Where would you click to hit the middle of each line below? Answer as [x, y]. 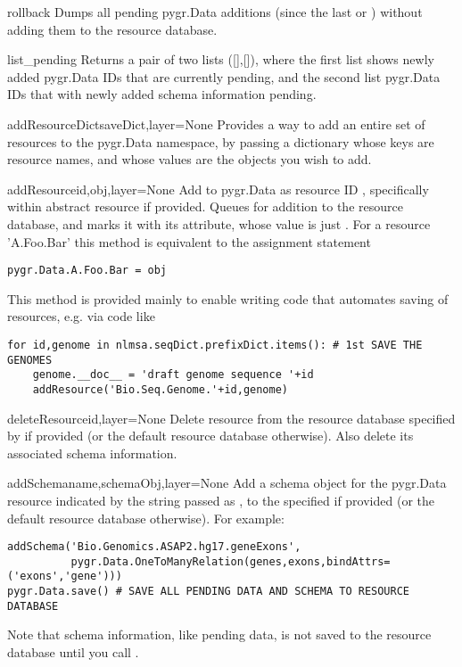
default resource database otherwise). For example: [146, 518]
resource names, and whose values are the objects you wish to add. [190, 159]
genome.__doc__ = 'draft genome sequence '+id [173, 375]
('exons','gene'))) [65, 576]
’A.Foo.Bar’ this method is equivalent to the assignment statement [189, 241]
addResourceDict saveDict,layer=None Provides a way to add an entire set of [216, 124]
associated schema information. [92, 453]
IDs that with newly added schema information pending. [162, 94]
